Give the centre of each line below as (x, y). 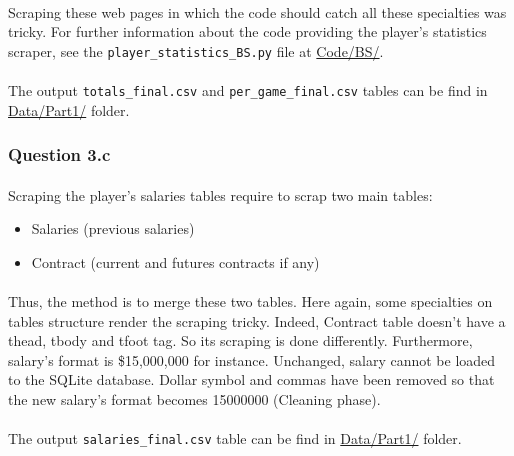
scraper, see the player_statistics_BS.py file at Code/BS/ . (196, 50)
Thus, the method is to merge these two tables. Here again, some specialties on (250, 301)
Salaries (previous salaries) (113, 228)
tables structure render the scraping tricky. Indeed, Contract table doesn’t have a (257, 320)
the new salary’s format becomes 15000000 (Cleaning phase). (194, 399)
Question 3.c (59, 154)
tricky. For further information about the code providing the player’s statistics (247, 31)
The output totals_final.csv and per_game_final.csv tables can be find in (248, 90)
